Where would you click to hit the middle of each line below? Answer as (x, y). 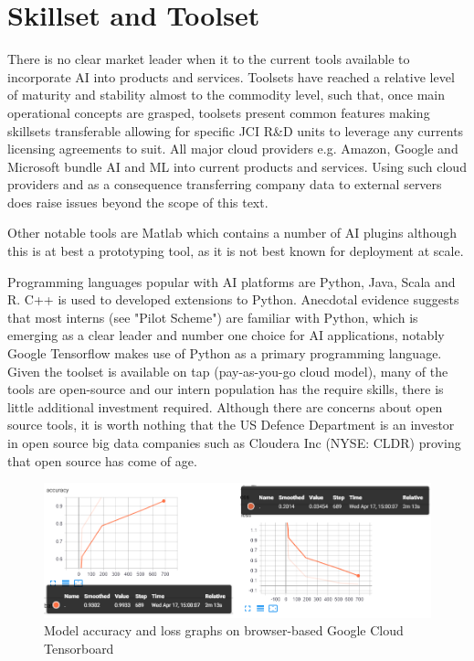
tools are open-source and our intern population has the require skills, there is (226, 389)
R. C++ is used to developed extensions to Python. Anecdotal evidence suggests (233, 299)
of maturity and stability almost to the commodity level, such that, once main (226, 95)
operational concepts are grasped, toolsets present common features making (219, 112)
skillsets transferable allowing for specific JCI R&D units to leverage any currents (236, 130)
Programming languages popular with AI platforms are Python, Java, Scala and (232, 281)
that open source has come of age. (102, 460)
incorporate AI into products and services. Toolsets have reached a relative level (231, 76)
